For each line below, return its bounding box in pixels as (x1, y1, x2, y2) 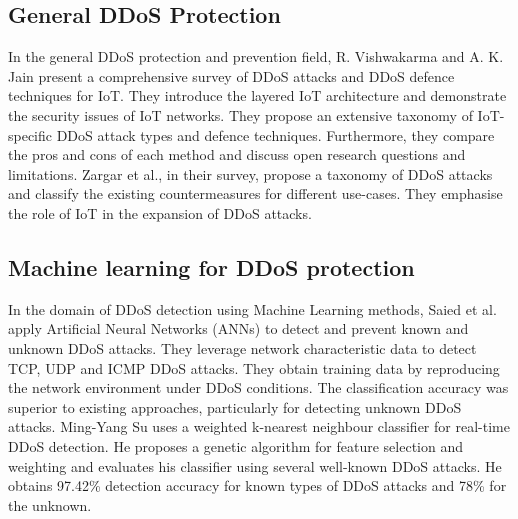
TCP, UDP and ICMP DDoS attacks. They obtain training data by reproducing (8, 357, 500, 378)
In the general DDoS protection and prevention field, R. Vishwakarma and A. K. (8, 46, 504, 67)
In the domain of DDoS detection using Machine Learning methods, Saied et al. (8, 298, 497, 319)
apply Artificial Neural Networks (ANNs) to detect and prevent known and (8, 318, 469, 339)
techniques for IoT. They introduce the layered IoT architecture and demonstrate (8, 85, 507, 106)
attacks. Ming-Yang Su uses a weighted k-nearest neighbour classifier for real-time (8, 416, 510, 437)
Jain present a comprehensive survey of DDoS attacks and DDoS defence (8, 65, 455, 86)
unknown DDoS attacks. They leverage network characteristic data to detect (8, 337, 477, 358)
